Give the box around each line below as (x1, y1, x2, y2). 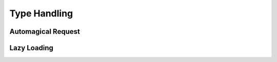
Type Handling (9, 8, 73, 19)
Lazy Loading (9, 44, 54, 52)
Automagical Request (9, 27, 81, 36)
